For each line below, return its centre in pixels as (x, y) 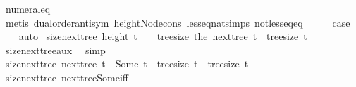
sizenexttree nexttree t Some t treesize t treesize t (127, 63)
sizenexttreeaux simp (55, 49)
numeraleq (28, 8)
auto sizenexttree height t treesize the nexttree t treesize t (163, 36)
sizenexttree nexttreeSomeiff (67, 77)
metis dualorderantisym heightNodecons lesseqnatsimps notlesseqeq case (178, 22)
